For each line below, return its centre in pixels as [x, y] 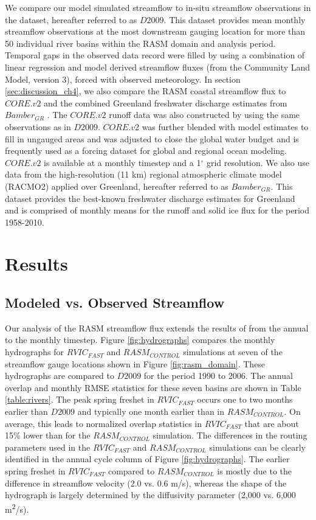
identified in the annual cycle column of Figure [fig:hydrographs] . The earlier [147, 459]
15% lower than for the [48, 435]
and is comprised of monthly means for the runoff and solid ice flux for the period [157, 210]
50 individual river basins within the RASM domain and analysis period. [140, 43]
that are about [272, 423]
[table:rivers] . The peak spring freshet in [80, 399]
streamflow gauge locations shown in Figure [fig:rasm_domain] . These [135, 363]
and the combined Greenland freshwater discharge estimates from [166, 102]
